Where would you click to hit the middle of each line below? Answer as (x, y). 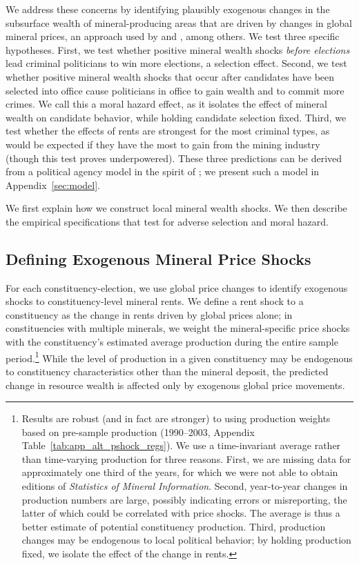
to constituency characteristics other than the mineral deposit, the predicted (167, 371)
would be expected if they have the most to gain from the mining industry (163, 144)
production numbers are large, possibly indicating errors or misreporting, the (184, 499)
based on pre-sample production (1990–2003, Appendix (138, 432)
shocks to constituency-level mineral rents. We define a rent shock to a (155, 301)
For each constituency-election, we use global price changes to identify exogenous (177, 287)
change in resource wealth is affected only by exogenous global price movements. (175, 385)
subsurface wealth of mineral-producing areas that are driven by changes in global (179, 22)
